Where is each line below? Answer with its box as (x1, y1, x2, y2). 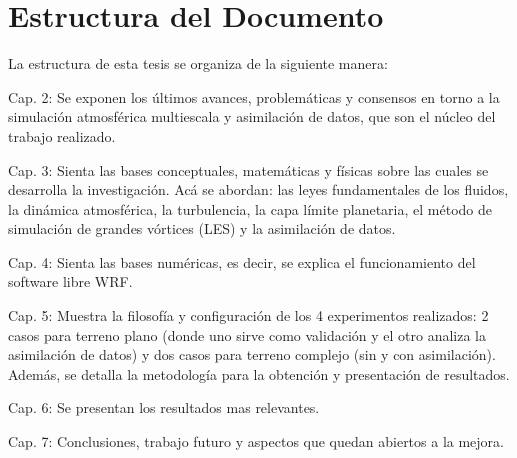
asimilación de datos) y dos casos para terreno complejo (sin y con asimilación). (8, 344, 496, 365)
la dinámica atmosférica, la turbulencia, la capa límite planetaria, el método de (8, 198, 492, 219)
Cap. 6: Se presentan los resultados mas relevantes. (8, 397, 320, 418)
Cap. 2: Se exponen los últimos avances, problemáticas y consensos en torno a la (8, 86, 500, 107)
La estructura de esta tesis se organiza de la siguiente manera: (8, 53, 388, 74)
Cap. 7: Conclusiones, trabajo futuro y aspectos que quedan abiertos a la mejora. (8, 431, 505, 452)
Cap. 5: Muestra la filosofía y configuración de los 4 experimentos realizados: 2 (8, 305, 489, 326)
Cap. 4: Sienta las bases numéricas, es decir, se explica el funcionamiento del (8, 251, 476, 272)
